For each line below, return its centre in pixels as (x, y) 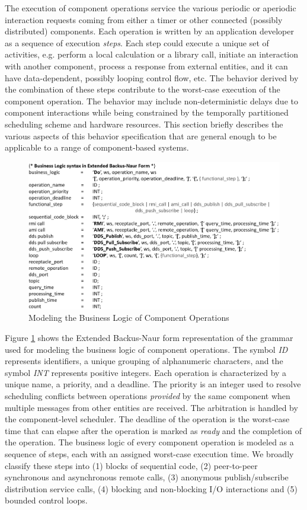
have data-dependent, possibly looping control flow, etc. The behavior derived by (152, 77)
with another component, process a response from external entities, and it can (146, 66)
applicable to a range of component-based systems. (97, 147)
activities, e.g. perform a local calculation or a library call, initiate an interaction (152, 54)
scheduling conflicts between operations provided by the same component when (148, 395)
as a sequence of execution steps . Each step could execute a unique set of (137, 42)
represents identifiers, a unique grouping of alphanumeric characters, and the (144, 361)
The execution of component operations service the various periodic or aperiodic (151, 8)
